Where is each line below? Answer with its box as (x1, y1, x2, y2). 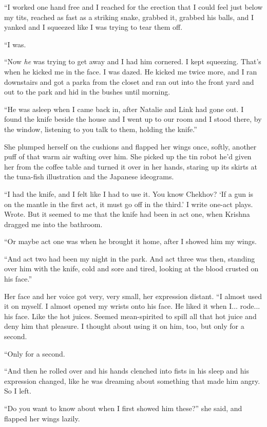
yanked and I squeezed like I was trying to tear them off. (4, 22, 183, 32)
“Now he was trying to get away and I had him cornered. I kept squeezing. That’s (4, 56, 261, 67)
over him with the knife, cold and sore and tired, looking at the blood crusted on (4, 263, 259, 274)
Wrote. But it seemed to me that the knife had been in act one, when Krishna (4, 209, 250, 219)
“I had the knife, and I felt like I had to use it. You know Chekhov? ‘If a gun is (4, 188, 254, 199)
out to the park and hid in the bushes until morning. (4, 86, 170, 97)
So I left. (4, 385, 31, 396)
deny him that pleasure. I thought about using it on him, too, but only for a (4, 321, 244, 331)
